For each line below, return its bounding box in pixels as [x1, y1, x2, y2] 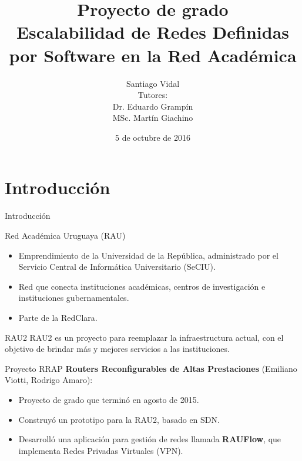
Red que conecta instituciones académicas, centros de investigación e [18, 280, 266, 292]
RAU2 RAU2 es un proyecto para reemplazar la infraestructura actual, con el [5, 331, 284, 343]
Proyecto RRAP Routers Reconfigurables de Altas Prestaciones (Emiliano [5, 362, 297, 374]
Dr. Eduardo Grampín [112, 100, 193, 112]
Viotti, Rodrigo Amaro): [5, 374, 93, 386]
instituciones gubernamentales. [18, 291, 129, 304]
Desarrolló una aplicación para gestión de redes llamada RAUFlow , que [18, 433, 281, 445]
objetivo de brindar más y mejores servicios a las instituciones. [5, 343, 230, 355]
